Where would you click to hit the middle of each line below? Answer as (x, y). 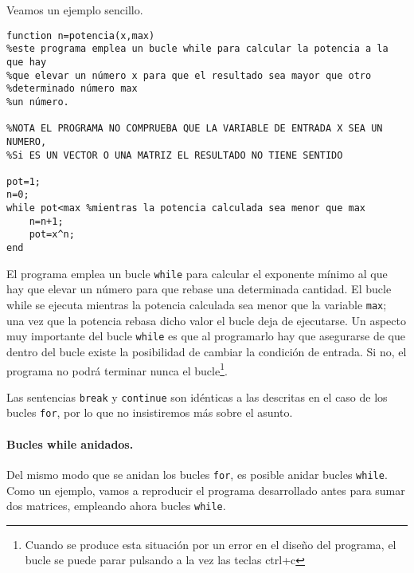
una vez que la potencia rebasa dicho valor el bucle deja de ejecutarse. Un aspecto (206, 320)
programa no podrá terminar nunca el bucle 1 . (117, 369)
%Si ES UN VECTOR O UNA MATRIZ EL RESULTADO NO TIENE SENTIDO (175, 155)
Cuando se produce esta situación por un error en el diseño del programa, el (211, 544)
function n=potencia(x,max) (81, 35)
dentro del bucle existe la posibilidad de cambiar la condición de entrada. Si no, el (207, 351)
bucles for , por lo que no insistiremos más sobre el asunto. (150, 412)
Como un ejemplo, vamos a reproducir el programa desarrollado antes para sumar (206, 490)
